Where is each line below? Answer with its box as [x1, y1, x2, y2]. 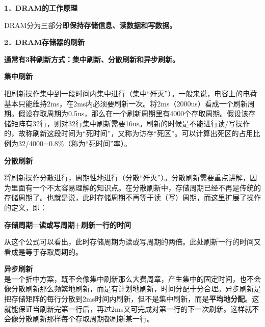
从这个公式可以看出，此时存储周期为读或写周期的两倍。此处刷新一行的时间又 [4, 236, 261, 247]
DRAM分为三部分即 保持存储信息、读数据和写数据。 [4, 19, 177, 30]
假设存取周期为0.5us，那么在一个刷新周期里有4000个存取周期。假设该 [18, 108, 249, 119]
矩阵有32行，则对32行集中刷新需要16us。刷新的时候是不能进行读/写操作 [11, 118, 250, 128]
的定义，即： [4, 202, 47, 212]
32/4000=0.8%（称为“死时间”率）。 [18, 138, 131, 148]
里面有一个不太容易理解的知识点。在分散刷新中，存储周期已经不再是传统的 [11, 182, 261, 193]
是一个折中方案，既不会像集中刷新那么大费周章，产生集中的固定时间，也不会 [4, 273, 261, 284]
